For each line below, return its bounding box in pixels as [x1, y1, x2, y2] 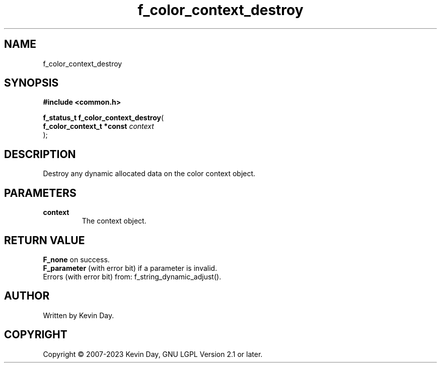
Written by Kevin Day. [43, 311, 114, 320]
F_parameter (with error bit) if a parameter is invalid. [43, 263, 217, 272]
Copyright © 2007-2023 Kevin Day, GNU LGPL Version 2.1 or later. [43, 349, 263, 358]
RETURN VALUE [4, 234, 85, 247]
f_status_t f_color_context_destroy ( [43, 113, 164, 122]
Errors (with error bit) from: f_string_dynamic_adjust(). [43, 272, 222, 281]
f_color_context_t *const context [43, 122, 154, 131]
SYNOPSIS [4, 77, 59, 90]
